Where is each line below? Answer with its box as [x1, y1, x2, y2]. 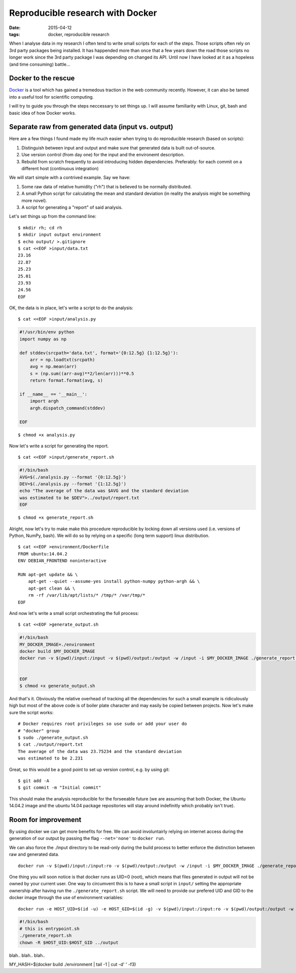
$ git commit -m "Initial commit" [18, 785, 101, 791]
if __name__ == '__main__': [19, 391, 87, 397]
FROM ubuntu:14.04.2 [18, 551, 68, 557]
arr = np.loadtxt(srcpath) [30, 357, 96, 362]
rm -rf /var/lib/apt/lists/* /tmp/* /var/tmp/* [28, 592, 146, 598]
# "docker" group [18, 728, 60, 733]
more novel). [21, 197, 47, 203]
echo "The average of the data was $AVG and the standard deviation [19, 488, 189, 494]
